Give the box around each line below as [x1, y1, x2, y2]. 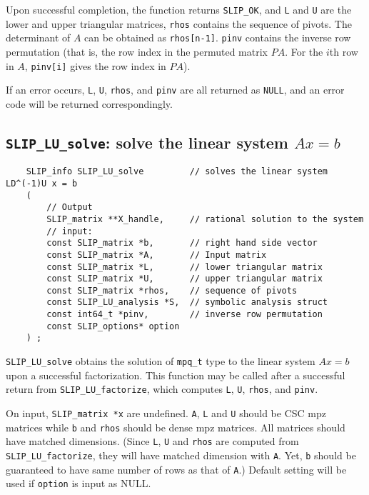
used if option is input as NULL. [6, 476, 151, 491]
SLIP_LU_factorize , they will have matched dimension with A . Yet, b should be [6, 447, 356, 462]
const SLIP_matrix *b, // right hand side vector [46, 238, 318, 249]
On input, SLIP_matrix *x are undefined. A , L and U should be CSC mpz [6, 406, 326, 420]
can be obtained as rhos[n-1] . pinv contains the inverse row [84, 30, 351, 45]
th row [329, 44, 358, 59]
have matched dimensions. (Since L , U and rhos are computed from [6, 434, 299, 449]
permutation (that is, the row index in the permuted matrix [6, 44, 268, 59]
